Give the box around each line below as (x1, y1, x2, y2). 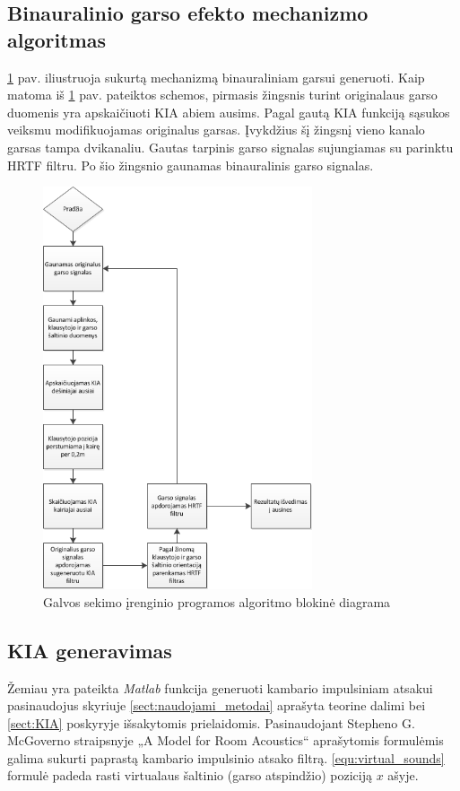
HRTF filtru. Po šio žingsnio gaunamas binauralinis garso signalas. (7, 155, 374, 174)
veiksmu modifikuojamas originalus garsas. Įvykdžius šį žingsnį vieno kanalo (7, 120, 425, 139)
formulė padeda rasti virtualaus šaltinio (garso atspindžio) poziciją (7, 766, 372, 785)
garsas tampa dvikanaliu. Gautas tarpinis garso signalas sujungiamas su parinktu (7, 137, 454, 156)
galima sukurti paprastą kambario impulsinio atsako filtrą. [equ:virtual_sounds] (7, 748, 445, 767)
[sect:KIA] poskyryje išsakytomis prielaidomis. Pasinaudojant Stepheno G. (7, 713, 415, 732)
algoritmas (7, 25, 107, 53)
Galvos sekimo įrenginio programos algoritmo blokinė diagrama (43, 592, 391, 611)
